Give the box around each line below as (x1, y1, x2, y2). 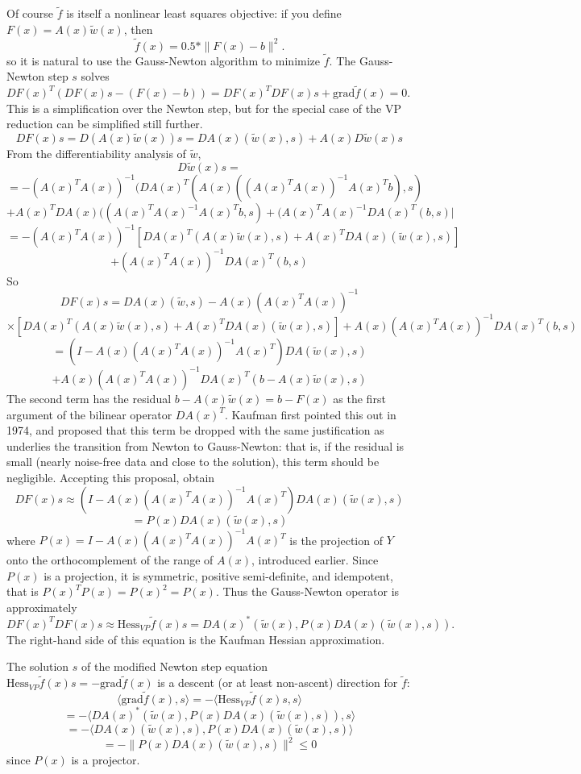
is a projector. (71, 751, 140, 768)
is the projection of (289, 531, 383, 547)
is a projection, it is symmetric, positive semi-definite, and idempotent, (44, 567, 393, 584)
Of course (6, 5, 54, 22)
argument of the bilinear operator (6, 406, 172, 422)
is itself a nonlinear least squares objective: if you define (66, 5, 342, 22)
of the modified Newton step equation (81, 658, 268, 675)
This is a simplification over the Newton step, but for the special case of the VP (6, 99, 401, 116)
